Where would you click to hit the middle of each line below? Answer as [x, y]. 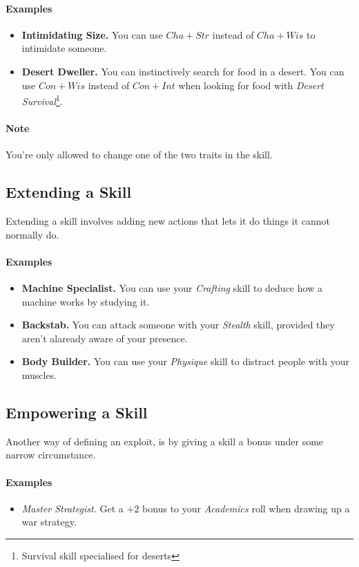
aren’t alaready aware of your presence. [105, 338]
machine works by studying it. [86, 301]
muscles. [39, 374]
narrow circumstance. [51, 455]
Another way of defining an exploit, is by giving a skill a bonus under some [165, 441]
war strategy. [49, 522]
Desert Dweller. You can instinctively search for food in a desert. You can [183, 71]
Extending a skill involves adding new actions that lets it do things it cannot [168, 221]
